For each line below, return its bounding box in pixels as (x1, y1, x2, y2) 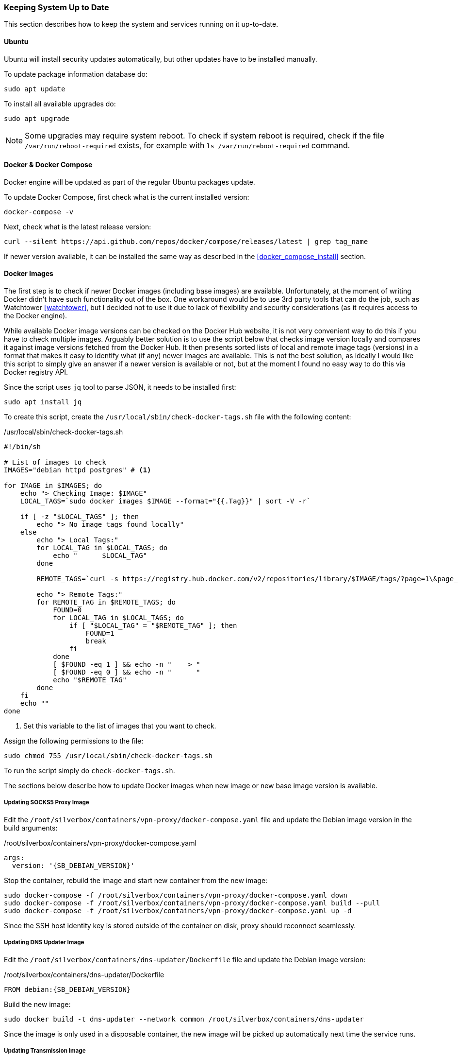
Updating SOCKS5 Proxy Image (4, 799, 89, 806)
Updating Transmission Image (4, 1047, 86, 1054)
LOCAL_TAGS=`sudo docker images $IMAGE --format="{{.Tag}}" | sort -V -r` (20, 497, 311, 505)
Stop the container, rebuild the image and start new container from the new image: (4, 876, 268, 885)
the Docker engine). (4, 312, 67, 320)
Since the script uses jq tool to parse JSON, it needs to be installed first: (4, 383, 236, 392)
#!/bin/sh (4, 443, 41, 451)
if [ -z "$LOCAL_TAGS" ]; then (20, 513, 139, 521)
